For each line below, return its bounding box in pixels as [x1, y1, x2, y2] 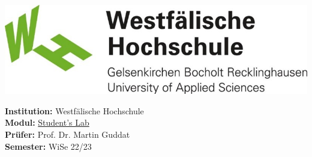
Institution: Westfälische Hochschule [5, 104, 144, 117]
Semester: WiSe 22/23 [5, 140, 92, 152]
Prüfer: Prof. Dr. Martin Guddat [5, 128, 130, 140]
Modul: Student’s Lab [5, 116, 89, 129]
